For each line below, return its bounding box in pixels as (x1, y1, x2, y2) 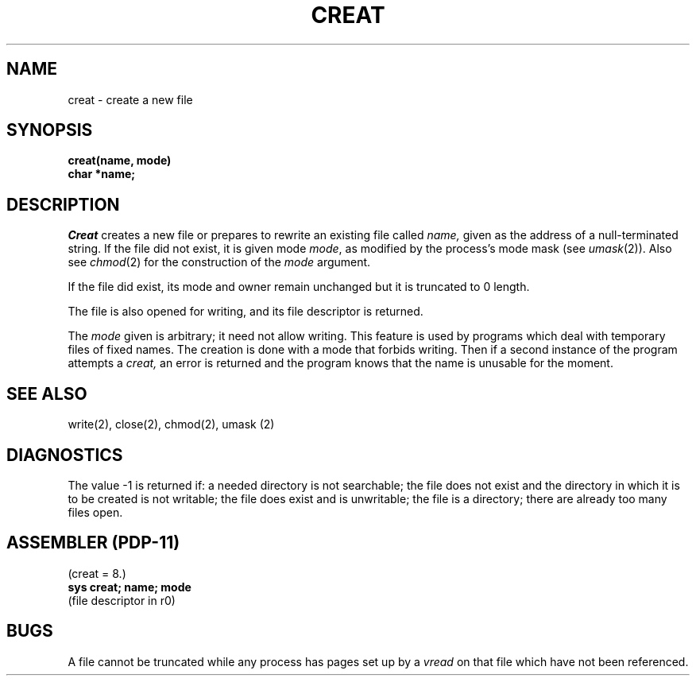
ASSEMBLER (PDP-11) (6, 533, 180, 553)
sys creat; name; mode (68, 579, 191, 594)
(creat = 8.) (68, 566, 126, 580)
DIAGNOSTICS (6, 444, 123, 465)
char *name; (68, 167, 136, 181)
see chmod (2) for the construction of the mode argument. (68, 255, 371, 269)
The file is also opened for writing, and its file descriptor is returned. (68, 304, 423, 319)
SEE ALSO (6, 383, 87, 404)
